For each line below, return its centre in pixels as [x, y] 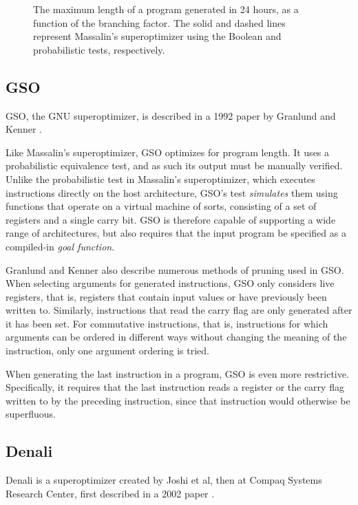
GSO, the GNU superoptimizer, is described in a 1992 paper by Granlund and [171, 115]
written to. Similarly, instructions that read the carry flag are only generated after [179, 310]
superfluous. [31, 414]
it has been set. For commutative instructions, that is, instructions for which [167, 323]
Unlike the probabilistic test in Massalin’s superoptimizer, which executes [160, 179]
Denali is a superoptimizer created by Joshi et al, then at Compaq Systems [164, 480]
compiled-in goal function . [60, 246]
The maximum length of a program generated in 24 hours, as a [166, 9]
